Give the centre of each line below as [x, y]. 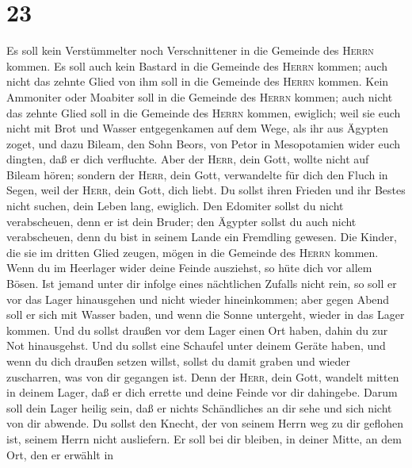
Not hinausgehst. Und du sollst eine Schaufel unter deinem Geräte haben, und [196, 345]
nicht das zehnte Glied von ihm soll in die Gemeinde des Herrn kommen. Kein [198, 81]
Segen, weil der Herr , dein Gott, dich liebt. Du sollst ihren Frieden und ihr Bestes [206, 190]
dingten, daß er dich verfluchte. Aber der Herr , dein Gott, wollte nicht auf [188, 159]
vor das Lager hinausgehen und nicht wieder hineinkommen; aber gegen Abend [198, 299]
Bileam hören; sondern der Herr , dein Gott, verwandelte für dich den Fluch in [197, 174]
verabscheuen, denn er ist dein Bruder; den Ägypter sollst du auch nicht [181, 221]
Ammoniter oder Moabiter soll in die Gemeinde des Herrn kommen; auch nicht [200, 96]
